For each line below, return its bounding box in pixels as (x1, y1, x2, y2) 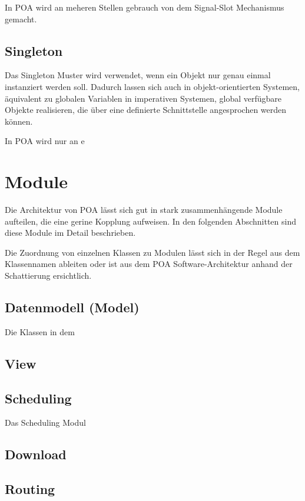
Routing (5, 480, 55, 498)
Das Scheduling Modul (5, 416, 86, 429)
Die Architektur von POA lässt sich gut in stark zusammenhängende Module (5, 203, 283, 216)
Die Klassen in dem (5, 325, 75, 338)
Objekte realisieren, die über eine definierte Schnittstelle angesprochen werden (5, 103, 287, 116)
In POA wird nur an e (5, 135, 85, 147)
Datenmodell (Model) (5, 298, 140, 316)
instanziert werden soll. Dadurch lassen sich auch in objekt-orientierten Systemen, (5, 80, 300, 92)
